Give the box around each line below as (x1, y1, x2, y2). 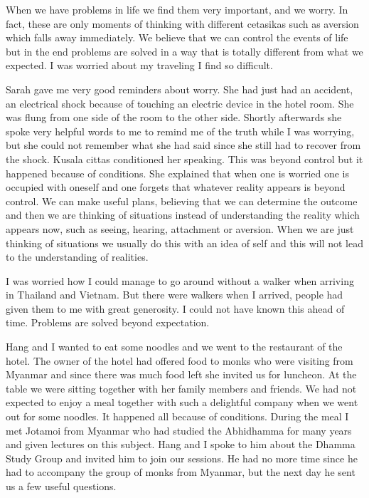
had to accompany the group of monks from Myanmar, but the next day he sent (6, 465, 355, 479)
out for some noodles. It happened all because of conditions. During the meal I (6, 409, 349, 424)
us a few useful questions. (6, 479, 117, 493)
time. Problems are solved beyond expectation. (6, 315, 210, 330)
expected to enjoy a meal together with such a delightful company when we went (6, 395, 358, 410)
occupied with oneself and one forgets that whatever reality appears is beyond (6, 180, 346, 194)
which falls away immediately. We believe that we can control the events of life (6, 30, 348, 45)
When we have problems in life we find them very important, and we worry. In (6, 2, 348, 16)
